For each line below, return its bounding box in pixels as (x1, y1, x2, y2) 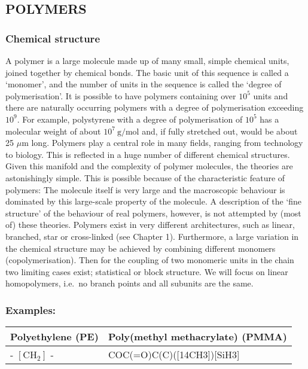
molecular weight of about (5, 124, 101, 137)
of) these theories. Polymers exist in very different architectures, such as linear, (5, 218, 295, 231)
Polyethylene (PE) (10, 330, 99, 344)
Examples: (5, 302, 56, 317)
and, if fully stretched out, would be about (142, 124, 298, 137)
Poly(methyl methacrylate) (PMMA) (108, 330, 287, 344)
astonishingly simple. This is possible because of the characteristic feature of (5, 171, 285, 184)
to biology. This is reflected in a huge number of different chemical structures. (5, 148, 290, 160)
